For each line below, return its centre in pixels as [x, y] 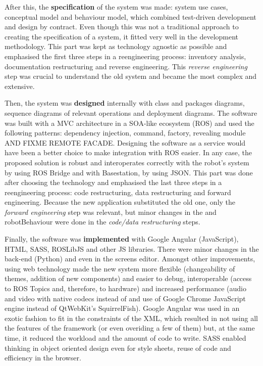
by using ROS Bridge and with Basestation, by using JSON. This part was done [129, 172]
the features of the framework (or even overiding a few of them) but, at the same [130, 328]
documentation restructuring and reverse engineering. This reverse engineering [126, 66]
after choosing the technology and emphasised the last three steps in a [113, 182]
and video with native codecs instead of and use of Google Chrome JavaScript [125, 298]
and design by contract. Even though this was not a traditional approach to [122, 27]
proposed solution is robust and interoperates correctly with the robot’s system [127, 162]
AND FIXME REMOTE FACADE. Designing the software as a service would [125, 142]
